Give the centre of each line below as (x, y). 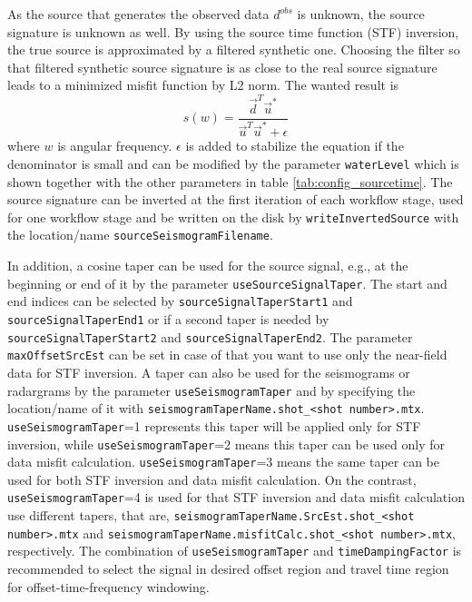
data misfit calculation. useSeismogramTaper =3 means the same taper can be (223, 462)
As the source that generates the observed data (138, 14)
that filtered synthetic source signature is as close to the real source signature (222, 67)
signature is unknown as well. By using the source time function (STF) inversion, (233, 31)
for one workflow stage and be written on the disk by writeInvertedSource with (233, 217)
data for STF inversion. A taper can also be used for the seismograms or (209, 372)
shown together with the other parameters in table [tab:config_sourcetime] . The (230, 181)
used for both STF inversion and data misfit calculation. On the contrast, (212, 479)
